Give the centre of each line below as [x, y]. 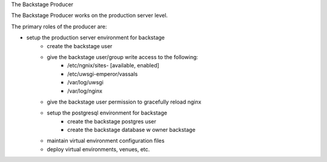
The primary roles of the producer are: [59, 26]
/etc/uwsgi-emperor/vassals [103, 74]
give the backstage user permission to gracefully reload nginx [124, 102]
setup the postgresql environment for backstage [107, 113]
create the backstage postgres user [112, 121]
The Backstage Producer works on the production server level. [89, 16]
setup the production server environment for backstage [95, 38]
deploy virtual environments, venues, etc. [98, 149]
